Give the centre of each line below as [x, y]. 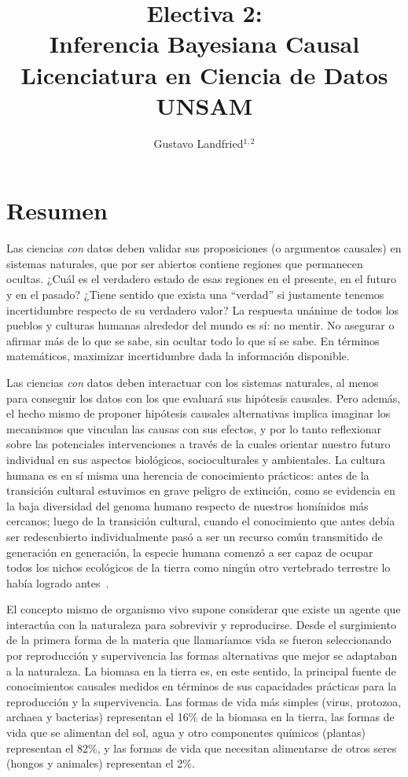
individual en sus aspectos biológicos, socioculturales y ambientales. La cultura [196, 459]
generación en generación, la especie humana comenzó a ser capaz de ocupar [190, 552]
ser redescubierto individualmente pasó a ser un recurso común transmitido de [195, 536]
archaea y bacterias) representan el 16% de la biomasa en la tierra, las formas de [200, 717]
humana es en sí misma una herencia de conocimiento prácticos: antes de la [188, 475]
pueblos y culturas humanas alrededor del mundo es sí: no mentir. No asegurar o [200, 325]
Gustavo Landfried [198, 143]
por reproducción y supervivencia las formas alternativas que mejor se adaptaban [202, 655]
